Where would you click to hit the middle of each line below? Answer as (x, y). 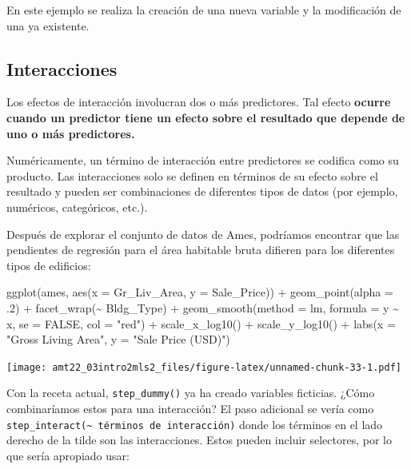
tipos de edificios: (49, 265)
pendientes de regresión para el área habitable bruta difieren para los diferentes (201, 250)
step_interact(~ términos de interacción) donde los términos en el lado (195, 424)
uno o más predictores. (71, 133)
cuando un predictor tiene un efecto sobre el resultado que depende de (206, 117)
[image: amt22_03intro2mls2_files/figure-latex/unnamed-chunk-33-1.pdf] (204, 367)
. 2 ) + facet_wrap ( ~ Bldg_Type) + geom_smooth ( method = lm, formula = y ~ (203, 307)
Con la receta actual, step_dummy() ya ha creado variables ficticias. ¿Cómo (191, 393)
